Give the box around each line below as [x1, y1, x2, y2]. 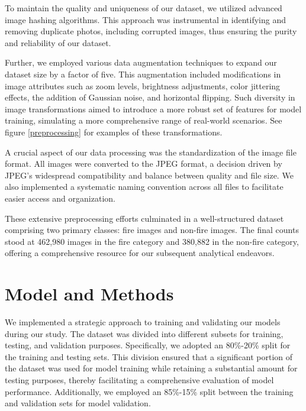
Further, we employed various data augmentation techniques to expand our [5, 56, 277, 69]
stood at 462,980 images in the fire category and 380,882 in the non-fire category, [5, 235, 299, 247]
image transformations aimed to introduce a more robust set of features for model [5, 102, 302, 115]
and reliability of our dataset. [5, 36, 111, 48]
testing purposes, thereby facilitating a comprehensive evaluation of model [5, 373, 274, 386]
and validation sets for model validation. [5, 397, 151, 409]
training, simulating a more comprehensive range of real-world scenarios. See [5, 114, 282, 127]
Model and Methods [5, 281, 174, 306]
